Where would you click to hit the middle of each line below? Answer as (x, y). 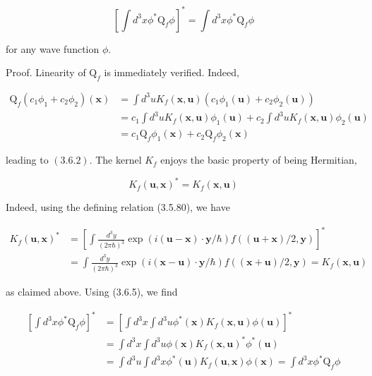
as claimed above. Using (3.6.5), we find (92, 292)
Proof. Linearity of (46, 72)
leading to (27, 160)
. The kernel (115, 160)
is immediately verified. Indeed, (172, 72)
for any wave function (53, 48)
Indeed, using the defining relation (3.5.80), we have (118, 207)
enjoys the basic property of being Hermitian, (259, 160)
